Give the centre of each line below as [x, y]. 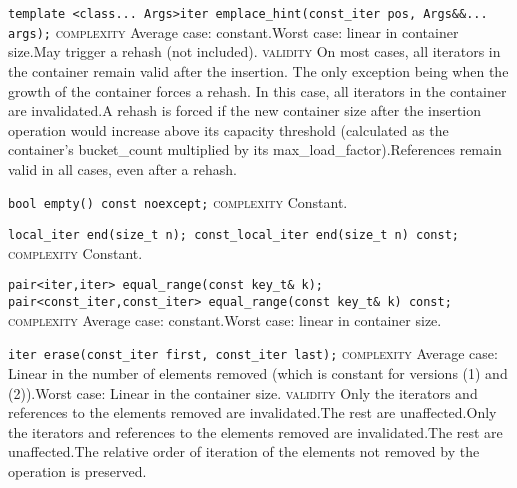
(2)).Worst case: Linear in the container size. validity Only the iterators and [243, 392]
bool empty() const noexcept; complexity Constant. [178, 202]
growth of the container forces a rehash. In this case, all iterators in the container [257, 90]
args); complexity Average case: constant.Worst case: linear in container [233, 31]
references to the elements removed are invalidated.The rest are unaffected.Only [252, 412]
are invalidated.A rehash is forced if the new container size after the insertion [245, 110]
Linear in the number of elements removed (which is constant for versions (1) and [258, 372]
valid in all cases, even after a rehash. [122, 168]
